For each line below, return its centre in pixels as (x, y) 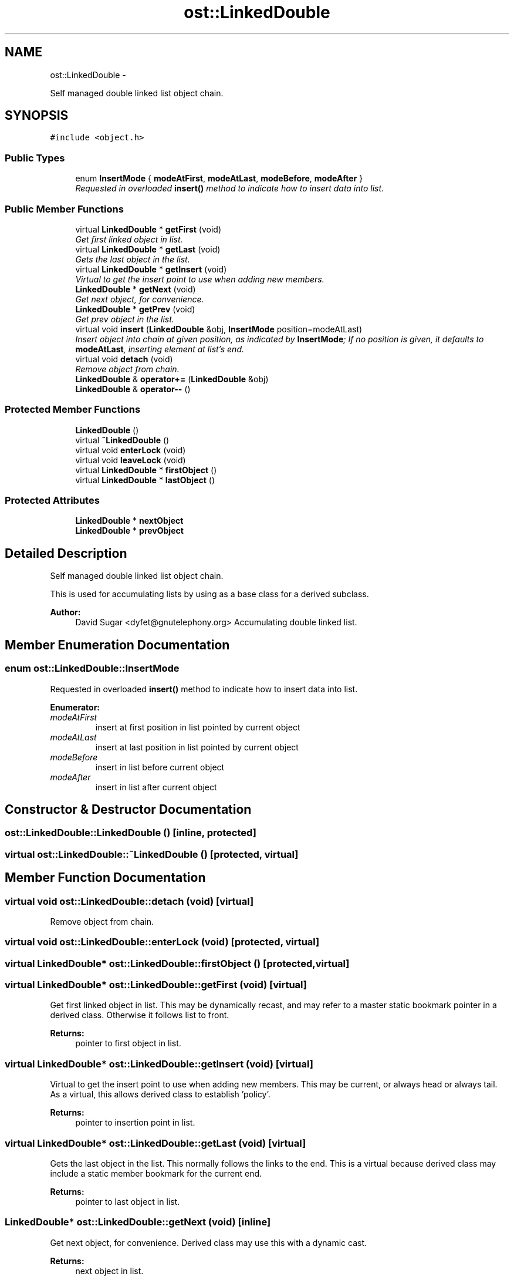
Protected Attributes (52, 501)
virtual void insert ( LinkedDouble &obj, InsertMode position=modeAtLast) (219, 329)
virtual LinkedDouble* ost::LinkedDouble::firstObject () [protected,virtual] (177, 963)
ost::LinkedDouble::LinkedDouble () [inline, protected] (131, 833)
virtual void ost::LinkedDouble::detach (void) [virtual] (129, 901)
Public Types (35, 158)
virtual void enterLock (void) (131, 450)
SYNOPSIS (37, 116)
